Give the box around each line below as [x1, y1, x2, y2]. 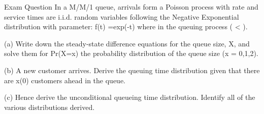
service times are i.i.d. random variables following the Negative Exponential [4, 11, 239, 22]
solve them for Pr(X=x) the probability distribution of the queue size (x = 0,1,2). [4, 48, 258, 59]
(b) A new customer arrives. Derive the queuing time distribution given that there [4, 65, 260, 75]
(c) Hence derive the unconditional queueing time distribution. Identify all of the [4, 92, 255, 102]
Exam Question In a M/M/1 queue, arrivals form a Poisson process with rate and [4, 2, 258, 12]
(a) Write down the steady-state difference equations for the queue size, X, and [4, 38, 250, 48]
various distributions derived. [4, 101, 95, 112]
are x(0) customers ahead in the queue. [4, 75, 125, 85]
